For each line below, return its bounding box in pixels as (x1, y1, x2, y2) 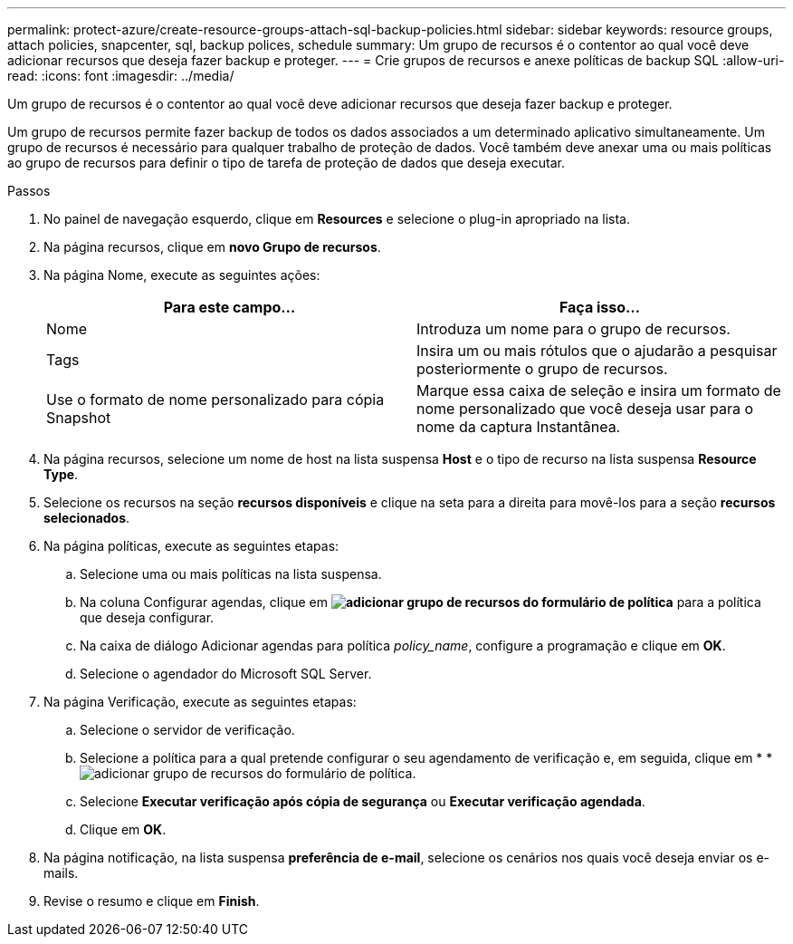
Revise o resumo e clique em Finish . (43, 893, 260, 909)
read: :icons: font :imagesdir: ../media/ (7, 68, 234, 83)
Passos (7, 183, 51, 198)
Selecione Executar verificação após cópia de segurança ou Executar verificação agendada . (80, 794, 645, 809)
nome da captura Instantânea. (416, 418, 621, 436)
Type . (43, 467, 79, 482)
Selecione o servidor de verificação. (80, 722, 295, 737)
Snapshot (46, 409, 111, 427)
